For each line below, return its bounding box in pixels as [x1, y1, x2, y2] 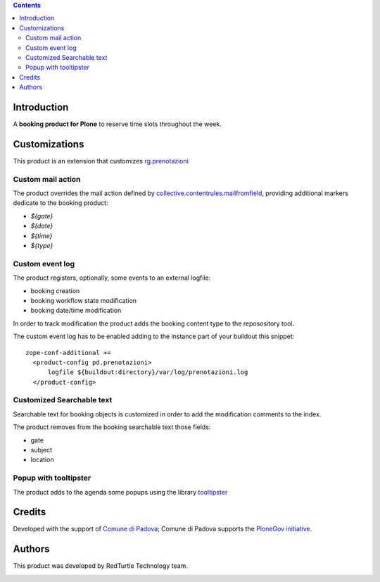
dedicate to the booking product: [13, 199, 108, 207]
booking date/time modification [30, 307, 122, 315]
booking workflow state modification [30, 296, 137, 304]
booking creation [30, 286, 80, 295]
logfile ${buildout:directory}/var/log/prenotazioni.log [47, 369, 248, 376]
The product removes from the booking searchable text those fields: [13, 423, 211, 431]
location [30, 455, 54, 464]
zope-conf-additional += [25, 349, 111, 357]
